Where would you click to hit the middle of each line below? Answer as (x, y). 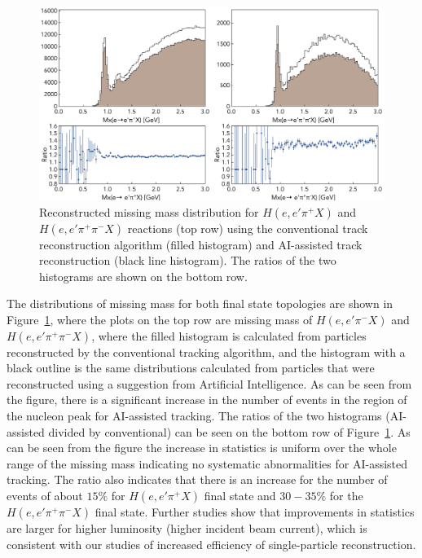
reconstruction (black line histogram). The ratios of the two (188, 260)
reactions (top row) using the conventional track (248, 228)
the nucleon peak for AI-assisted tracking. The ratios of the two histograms (194, 416)
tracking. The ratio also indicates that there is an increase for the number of (197, 479)
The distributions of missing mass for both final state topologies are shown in (200, 303)
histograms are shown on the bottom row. (143, 276)
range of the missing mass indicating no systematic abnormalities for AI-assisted (207, 463)
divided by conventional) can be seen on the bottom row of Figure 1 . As (229, 431)
